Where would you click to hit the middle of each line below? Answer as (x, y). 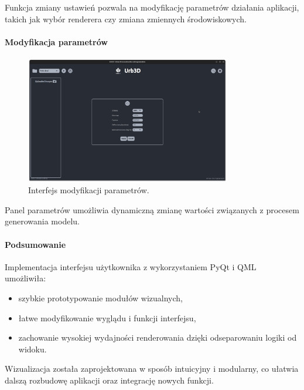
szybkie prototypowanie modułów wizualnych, (100, 298)
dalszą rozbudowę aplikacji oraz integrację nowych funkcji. (109, 380)
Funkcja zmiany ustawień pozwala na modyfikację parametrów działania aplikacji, (152, 7)
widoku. (33, 349)
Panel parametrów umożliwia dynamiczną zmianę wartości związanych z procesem (152, 209)
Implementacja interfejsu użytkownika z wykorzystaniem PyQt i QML (131, 266)
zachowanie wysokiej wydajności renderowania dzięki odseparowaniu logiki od (158, 337)
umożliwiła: (25, 278)
